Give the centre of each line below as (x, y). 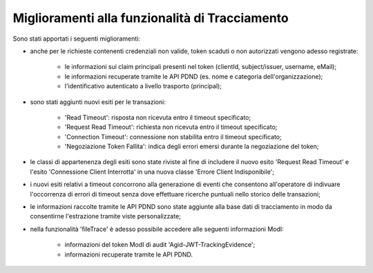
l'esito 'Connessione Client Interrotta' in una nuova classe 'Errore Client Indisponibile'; (152, 172)
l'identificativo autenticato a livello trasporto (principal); (143, 86)
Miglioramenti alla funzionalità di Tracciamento (151, 18)
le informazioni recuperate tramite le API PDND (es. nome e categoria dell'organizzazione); (194, 77)
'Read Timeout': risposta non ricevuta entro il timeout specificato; (158, 117)
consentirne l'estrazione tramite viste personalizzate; (105, 216)
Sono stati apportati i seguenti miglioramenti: (77, 39)
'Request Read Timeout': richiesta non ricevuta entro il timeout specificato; (171, 127)
